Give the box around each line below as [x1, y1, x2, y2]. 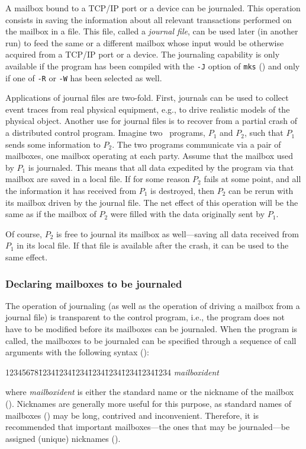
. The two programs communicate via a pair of [112, 138, 281, 150]
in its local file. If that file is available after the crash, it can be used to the [17, 239, 289, 251]
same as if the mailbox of [5, 208, 96, 220]
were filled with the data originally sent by [110, 208, 265, 220]
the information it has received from [5, 184, 137, 197]
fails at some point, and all [204, 173, 301, 185]
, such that [244, 126, 284, 139]
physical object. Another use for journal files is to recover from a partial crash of [5, 114, 298, 127]
